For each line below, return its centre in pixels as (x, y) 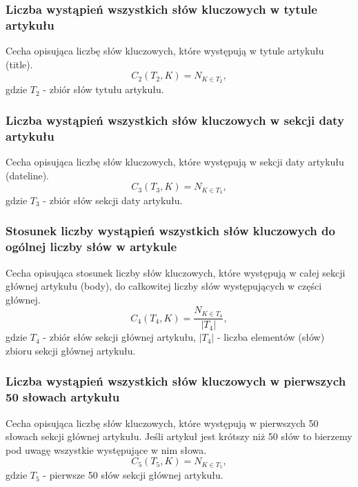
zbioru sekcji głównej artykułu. (71, 350)
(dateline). (28, 175)
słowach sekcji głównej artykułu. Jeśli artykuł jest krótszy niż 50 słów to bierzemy (179, 436)
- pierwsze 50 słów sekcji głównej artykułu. (133, 475)
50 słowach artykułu (63, 397)
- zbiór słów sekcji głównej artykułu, (119, 337)
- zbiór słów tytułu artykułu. (103, 89)
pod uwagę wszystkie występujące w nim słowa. (106, 449)
